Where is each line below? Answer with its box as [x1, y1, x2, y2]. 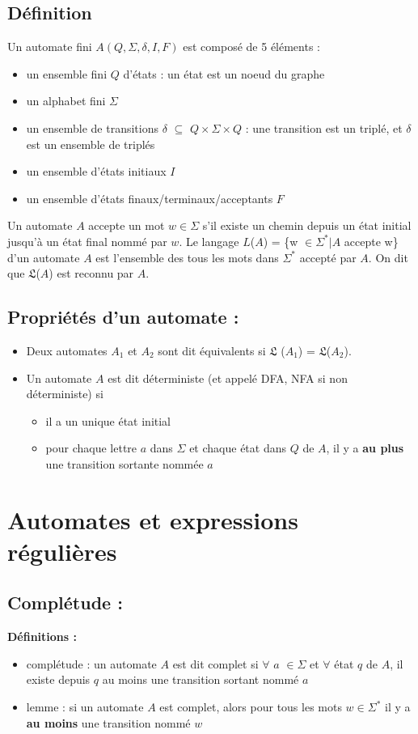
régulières [7, 534, 117, 567]
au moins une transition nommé [26, 714, 191, 731]
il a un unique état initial [45, 412, 171, 429]
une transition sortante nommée [45, 455, 204, 472]
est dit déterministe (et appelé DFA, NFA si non [108, 369, 348, 386]
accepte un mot [88, 217, 165, 234]
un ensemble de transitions [26, 119, 159, 136]
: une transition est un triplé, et [245, 119, 403, 136]
